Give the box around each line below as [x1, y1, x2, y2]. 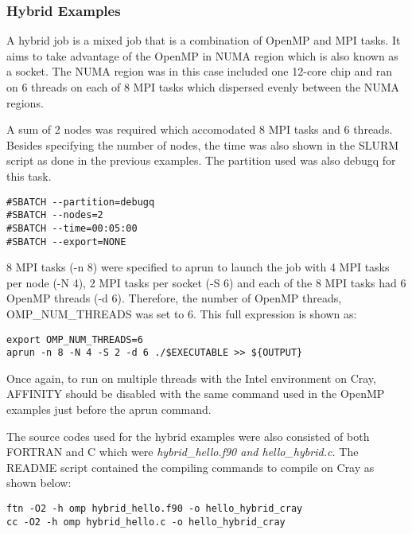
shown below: [6, 474, 72, 491]
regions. [6, 94, 44, 111]
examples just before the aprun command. [6, 401, 212, 418]
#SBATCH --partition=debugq [6, 196, 155, 208]
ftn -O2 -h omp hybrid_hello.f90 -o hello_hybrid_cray [6, 503, 303, 515]
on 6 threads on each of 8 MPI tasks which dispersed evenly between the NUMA [6, 79, 400, 95]
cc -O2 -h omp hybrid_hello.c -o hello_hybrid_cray [6, 516, 286, 528]
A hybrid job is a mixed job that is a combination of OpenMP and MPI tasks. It [6, 32, 401, 49]
